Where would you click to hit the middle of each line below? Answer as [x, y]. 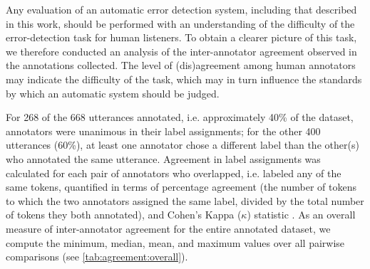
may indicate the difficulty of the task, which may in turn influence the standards [184, 79]
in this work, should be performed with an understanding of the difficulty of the [180, 23]
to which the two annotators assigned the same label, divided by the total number [185, 200]
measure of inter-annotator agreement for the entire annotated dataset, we [168, 228]
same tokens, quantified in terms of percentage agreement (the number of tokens [181, 187]
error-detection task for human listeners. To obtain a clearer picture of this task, [181, 37]
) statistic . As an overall [301, 215]
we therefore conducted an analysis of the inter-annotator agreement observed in [181, 51]
